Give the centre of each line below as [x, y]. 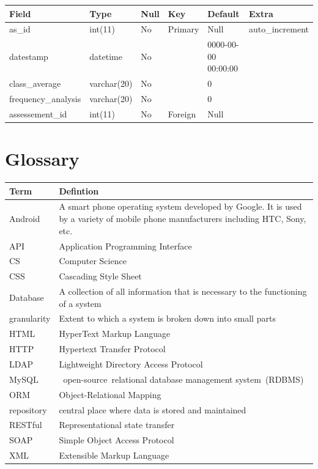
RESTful [26, 425]
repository [28, 409]
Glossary [42, 159]
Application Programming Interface [125, 246]
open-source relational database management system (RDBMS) [183, 379]
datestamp [29, 56]
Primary [183, 29]
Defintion [79, 190]
